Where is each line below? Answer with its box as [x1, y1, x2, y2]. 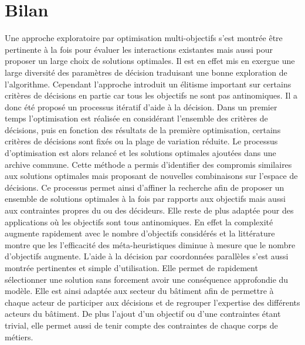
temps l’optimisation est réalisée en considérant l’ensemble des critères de [5, 112, 268, 124]
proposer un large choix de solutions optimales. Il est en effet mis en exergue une [5, 55, 295, 67]
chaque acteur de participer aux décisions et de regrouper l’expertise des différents [5, 296, 300, 308]
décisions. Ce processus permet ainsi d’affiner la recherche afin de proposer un [5, 181, 284, 193]
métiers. [5, 330, 33, 343]
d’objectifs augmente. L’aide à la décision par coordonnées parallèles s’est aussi [5, 250, 289, 262]
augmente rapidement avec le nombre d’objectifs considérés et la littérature [5, 227, 275, 239]
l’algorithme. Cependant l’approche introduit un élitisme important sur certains [5, 77, 292, 90]
